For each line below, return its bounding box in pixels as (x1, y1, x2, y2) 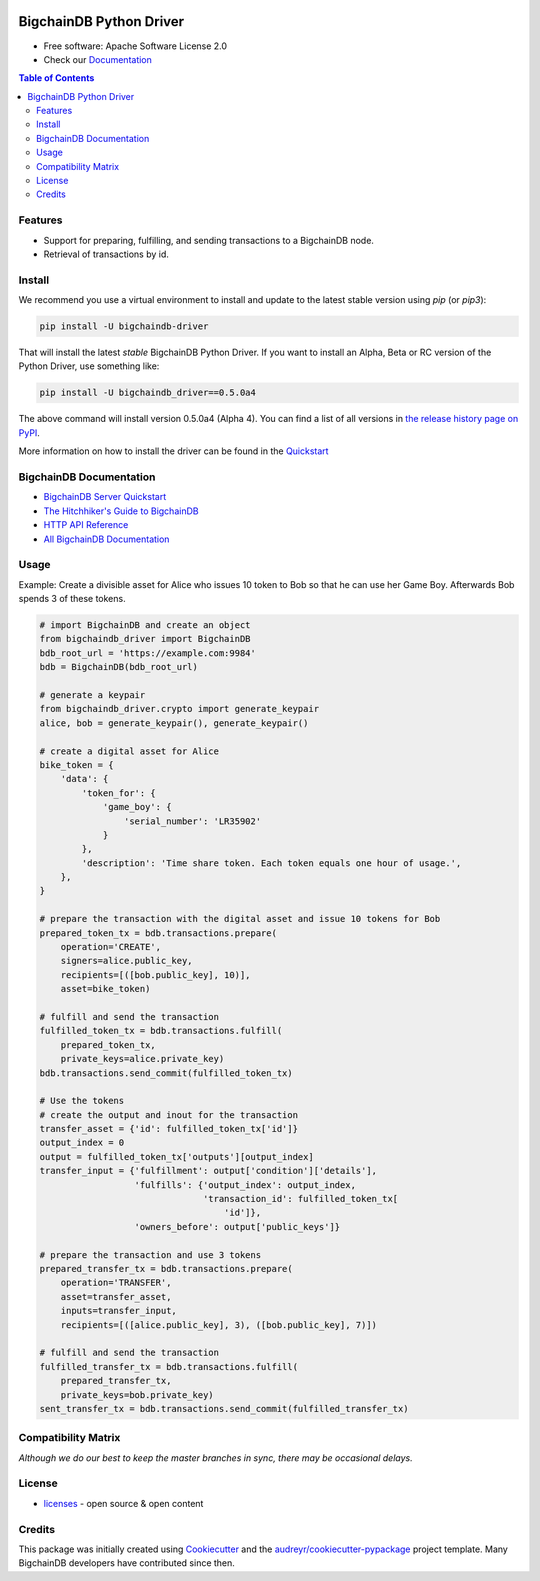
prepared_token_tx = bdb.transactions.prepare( (39, 927, 277, 939)
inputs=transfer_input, (60, 1305, 177, 1317)
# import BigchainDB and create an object (39, 620, 251, 631)
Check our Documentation (43, 53, 152, 65)
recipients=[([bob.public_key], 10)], (60, 969, 251, 980)
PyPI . (18, 426, 40, 439)
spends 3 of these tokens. (18, 593, 126, 605)
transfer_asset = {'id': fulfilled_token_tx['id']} (39, 1123, 299, 1135)
